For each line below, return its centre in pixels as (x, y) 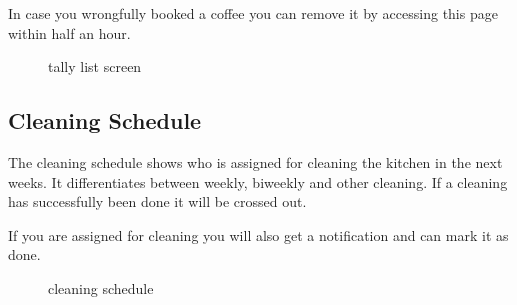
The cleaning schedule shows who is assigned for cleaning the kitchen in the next (255, 161)
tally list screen (95, 66)
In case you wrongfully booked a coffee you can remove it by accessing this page (253, 13)
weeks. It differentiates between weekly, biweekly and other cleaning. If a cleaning (258, 181)
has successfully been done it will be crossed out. (157, 201)
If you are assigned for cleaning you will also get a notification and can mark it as (258, 234)
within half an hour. (69, 32)
